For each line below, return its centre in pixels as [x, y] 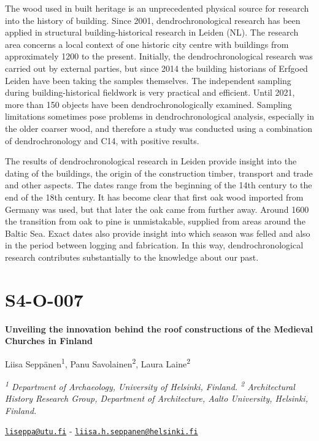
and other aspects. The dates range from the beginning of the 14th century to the [159, 185]
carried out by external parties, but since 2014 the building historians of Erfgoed [156, 68]
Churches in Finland [49, 341]
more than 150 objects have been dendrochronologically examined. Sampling [148, 104]
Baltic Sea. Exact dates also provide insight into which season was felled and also [158, 233]
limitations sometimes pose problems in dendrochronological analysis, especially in [159, 116]
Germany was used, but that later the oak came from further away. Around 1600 [157, 209]
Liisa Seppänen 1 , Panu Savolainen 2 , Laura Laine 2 [98, 362]
